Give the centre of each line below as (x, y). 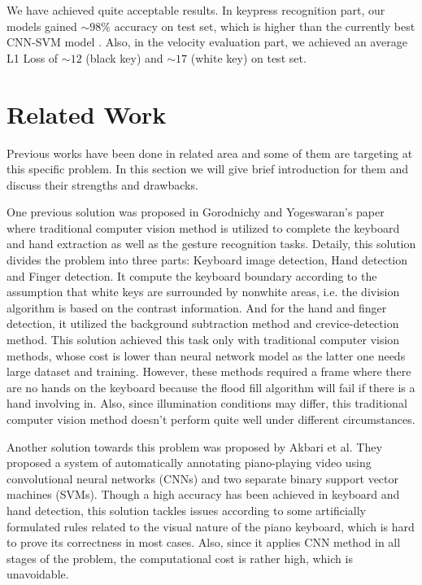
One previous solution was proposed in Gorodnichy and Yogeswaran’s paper (196, 212)
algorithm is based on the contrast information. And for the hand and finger (197, 307)
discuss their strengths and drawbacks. (102, 184)
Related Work (87, 114)
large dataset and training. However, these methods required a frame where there (209, 371)
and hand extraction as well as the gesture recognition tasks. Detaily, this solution (211, 244)
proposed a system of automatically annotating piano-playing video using (189, 463)
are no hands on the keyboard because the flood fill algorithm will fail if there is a (211, 387)
